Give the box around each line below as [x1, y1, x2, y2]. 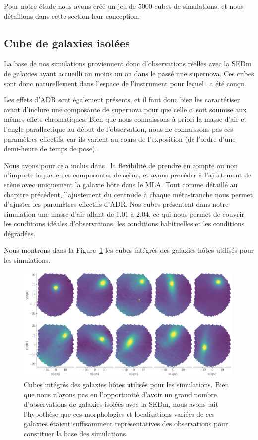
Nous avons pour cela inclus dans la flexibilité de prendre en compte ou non [4, 160, 238, 170]
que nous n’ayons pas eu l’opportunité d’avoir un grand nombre [24, 389, 217, 399]
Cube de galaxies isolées [4, 35, 130, 50]
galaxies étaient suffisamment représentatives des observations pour [24, 418, 228, 429]
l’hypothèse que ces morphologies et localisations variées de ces [24, 408, 215, 419]
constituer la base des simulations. [24, 428, 128, 438]
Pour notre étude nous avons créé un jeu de [4, 1, 136, 11]
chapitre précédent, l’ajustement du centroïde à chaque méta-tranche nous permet [4, 189, 253, 199]
